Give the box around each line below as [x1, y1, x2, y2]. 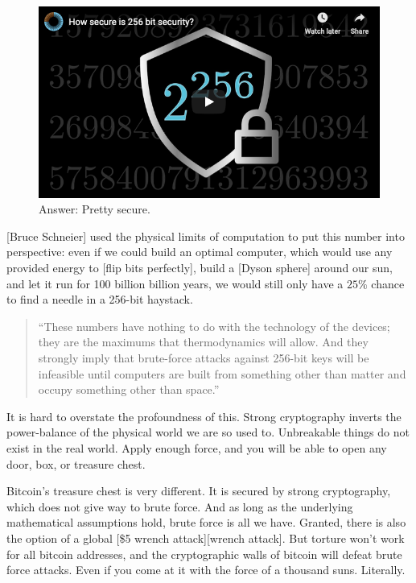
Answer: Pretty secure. [39, 201, 150, 217]
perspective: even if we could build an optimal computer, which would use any [6, 243, 393, 260]
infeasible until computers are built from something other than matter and [38, 365, 406, 382]
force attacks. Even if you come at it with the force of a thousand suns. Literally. [6, 561, 406, 578]
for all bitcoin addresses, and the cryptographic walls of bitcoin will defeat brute [6, 545, 402, 562]
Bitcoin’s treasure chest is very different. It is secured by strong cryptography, [6, 482, 391, 499]
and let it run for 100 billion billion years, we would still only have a [6, 275, 344, 291]
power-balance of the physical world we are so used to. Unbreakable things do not [6, 424, 410, 440]
